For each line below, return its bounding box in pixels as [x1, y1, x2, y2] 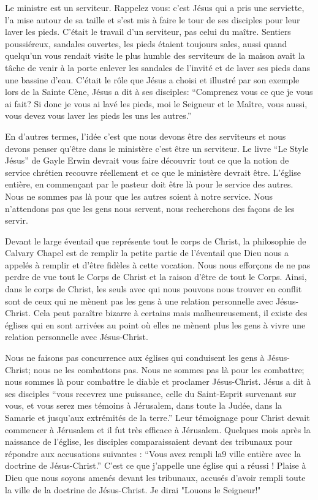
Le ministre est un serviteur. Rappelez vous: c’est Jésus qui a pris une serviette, [5, 1, 305, 13]
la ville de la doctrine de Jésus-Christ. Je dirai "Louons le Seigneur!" [5, 483, 261, 496]
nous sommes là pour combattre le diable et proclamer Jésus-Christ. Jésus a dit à [5, 375, 311, 388]
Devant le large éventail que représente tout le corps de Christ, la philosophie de [5, 234, 306, 247]
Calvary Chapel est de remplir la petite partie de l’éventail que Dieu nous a [5, 246, 289, 259]
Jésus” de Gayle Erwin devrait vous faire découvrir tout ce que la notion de [5, 154, 289, 167]
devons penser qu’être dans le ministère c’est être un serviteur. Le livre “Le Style [5, 142, 309, 154]
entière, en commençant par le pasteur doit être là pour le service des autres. [5, 178, 293, 191]
